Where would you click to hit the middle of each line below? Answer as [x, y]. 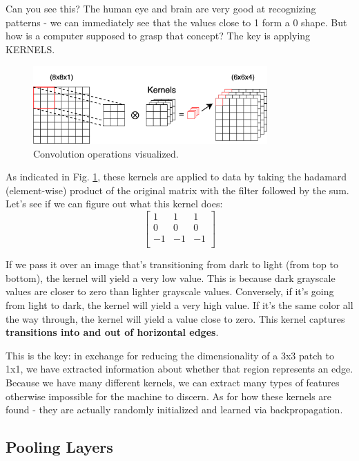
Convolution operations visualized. [106, 153]
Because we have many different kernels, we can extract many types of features [173, 382]
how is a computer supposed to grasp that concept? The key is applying [158, 36]
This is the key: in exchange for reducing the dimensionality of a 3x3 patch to [170, 355]
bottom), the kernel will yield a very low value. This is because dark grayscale [171, 277]
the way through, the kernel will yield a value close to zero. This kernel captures [175, 318]
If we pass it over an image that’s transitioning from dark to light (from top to [172, 264]
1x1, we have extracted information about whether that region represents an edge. [179, 369]
